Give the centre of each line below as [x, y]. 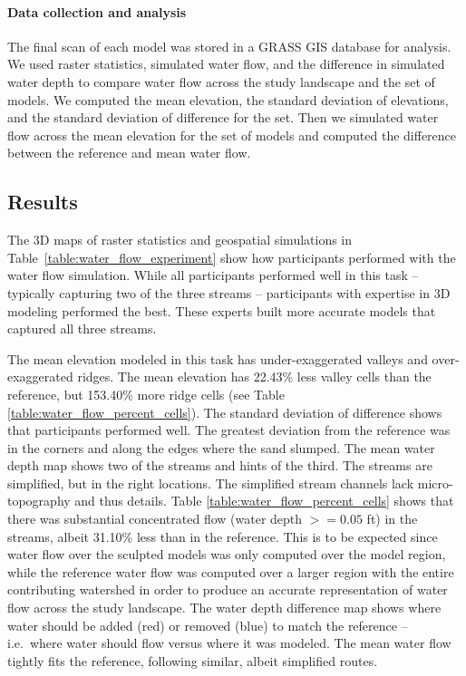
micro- [435, 483]
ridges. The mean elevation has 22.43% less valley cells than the [254, 377]
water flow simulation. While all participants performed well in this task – [213, 275]
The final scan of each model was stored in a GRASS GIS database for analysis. [229, 46]
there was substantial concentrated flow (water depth [155, 519]
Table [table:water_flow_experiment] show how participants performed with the [232, 257]
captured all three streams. [82, 328]
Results [43, 202]
